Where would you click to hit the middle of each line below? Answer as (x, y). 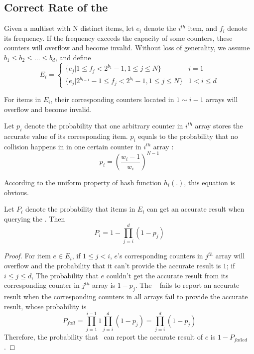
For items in (23, 99)
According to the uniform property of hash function (83, 182)
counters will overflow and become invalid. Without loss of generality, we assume (127, 48)
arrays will (222, 99)
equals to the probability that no (188, 136)
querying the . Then (35, 218)
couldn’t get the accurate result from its (167, 275)
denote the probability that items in (80, 209)
